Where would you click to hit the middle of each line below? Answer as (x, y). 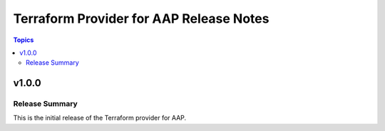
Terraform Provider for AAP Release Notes (141, 19)
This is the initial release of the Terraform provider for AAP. (100, 118)
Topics (24, 40)
